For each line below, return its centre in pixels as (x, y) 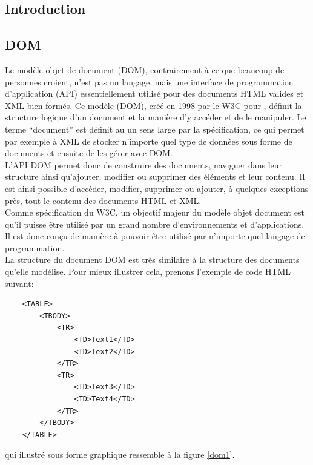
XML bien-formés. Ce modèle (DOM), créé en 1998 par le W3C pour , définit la (153, 105)
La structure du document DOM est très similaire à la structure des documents (152, 259)
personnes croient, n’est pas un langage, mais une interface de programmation (149, 81)
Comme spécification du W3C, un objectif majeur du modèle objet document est (155, 212)
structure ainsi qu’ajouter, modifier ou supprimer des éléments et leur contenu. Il (155, 176)
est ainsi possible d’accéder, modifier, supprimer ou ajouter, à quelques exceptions (157, 188)
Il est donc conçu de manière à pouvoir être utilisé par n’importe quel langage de (155, 236)
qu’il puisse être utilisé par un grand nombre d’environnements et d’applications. (155, 224)
